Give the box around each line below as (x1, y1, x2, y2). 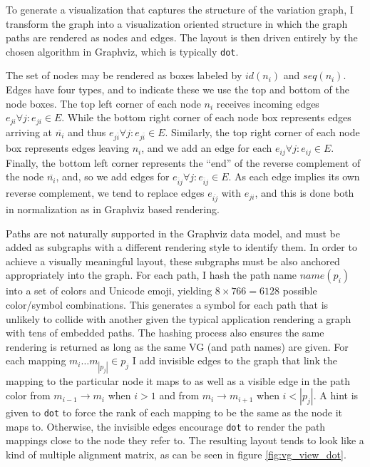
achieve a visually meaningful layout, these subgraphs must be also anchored (6, 253, 340, 268)
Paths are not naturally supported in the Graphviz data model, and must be (6, 225, 340, 240)
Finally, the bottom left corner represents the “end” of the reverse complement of (6, 155, 361, 170)
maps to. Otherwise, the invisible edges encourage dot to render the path (6, 419, 326, 433)
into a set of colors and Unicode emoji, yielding (6, 283, 212, 298)
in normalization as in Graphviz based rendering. (6, 201, 220, 216)
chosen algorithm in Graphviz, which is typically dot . (6, 43, 239, 58)
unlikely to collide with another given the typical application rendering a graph (6, 311, 351, 326)
